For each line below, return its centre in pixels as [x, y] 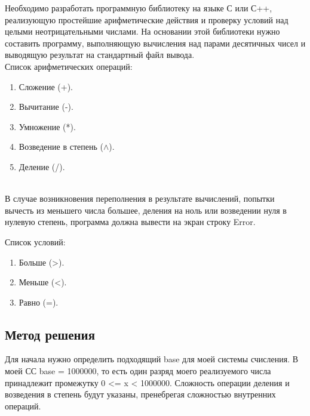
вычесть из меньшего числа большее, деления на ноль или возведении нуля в [146, 210]
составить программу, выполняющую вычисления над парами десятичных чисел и [155, 43]
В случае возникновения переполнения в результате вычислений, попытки [140, 198]
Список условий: [35, 241]
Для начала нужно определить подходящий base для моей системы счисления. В [152, 359]
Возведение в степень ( [61, 147]
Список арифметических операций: [69, 66]
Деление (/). [42, 166]
